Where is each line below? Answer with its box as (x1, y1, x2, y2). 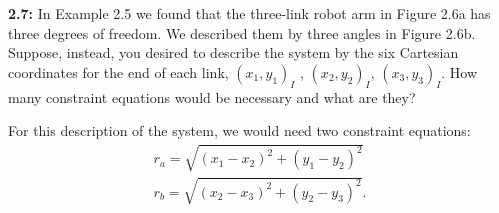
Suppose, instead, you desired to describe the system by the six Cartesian (8, 42, 459, 63)
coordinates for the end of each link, (8, 61, 229, 82)
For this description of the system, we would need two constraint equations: (8, 120, 471, 141)
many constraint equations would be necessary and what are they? (8, 86, 416, 107)
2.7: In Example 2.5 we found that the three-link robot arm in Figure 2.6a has (8, 3, 491, 23)
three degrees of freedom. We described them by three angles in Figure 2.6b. (8, 22, 476, 43)
